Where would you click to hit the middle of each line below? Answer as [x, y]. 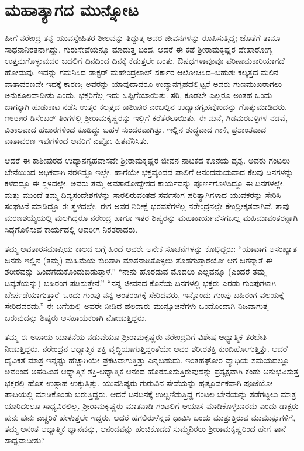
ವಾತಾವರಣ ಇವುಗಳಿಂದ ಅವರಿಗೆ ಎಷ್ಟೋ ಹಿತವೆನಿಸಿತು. [77, 140]
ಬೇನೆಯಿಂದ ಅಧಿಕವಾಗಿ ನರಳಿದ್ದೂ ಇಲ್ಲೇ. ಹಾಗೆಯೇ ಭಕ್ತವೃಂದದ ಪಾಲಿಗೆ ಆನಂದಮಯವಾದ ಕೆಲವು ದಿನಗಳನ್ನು [149, 171]
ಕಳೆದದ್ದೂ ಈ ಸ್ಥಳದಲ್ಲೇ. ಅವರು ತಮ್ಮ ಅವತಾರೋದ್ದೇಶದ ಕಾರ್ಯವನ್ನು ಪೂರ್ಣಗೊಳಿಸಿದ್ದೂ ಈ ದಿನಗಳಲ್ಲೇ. [145, 183]
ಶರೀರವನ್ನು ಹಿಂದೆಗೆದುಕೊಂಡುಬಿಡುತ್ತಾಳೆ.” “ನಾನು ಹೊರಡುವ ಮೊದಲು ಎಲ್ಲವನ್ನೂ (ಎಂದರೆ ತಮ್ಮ [135, 271]
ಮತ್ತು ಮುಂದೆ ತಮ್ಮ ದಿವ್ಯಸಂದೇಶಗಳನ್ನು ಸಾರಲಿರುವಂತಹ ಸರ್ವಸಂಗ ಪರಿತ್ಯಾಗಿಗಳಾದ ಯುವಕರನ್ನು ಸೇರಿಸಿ [143, 194]
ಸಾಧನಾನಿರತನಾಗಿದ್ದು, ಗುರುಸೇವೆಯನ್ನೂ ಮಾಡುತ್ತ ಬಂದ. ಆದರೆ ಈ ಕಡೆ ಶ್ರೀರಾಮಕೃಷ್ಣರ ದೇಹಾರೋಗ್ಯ [139, 49]
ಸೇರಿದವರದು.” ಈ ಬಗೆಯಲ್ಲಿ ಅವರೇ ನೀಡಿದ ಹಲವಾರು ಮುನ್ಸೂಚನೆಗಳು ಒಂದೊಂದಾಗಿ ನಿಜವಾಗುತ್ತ [137, 306]
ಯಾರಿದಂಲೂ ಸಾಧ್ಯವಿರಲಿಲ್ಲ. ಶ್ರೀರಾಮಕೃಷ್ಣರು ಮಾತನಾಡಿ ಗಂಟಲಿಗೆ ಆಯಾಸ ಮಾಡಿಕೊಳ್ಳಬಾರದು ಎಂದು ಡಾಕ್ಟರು [152, 405]
